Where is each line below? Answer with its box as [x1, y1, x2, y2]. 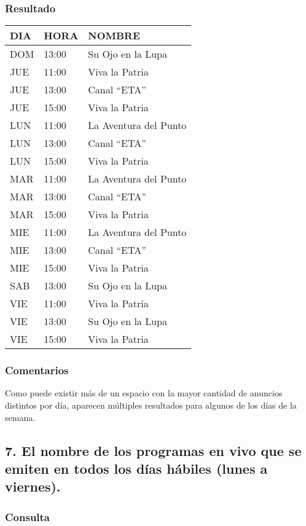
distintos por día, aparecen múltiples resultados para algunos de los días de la [5, 399, 297, 412]
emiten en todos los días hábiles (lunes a [5, 459, 268, 477]
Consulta [5, 509, 50, 524]
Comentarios [5, 363, 69, 378]
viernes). [5, 477, 61, 496]
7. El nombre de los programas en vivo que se [5, 441, 302, 460]
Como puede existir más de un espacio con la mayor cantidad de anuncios [5, 387, 283, 399]
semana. [5, 410, 36, 423]
